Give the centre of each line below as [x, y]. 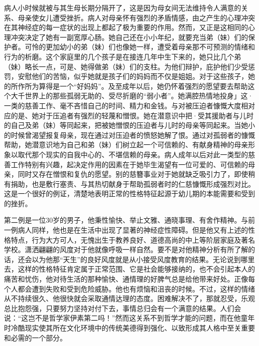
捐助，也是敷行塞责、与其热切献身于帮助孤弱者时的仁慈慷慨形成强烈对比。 [133, 183]
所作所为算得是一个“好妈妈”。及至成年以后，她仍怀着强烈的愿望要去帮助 [129, 86]
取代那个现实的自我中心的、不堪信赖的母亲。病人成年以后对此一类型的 [133, 154]
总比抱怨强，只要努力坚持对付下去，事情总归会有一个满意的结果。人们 [119, 308]
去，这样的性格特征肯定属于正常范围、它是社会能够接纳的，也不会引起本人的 [129, 269]
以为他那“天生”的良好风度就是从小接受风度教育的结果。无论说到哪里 [143, 259]
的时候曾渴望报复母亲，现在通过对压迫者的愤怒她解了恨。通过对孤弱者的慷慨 [129, 135]
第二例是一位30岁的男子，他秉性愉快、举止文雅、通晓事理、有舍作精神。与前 [129, 220]
